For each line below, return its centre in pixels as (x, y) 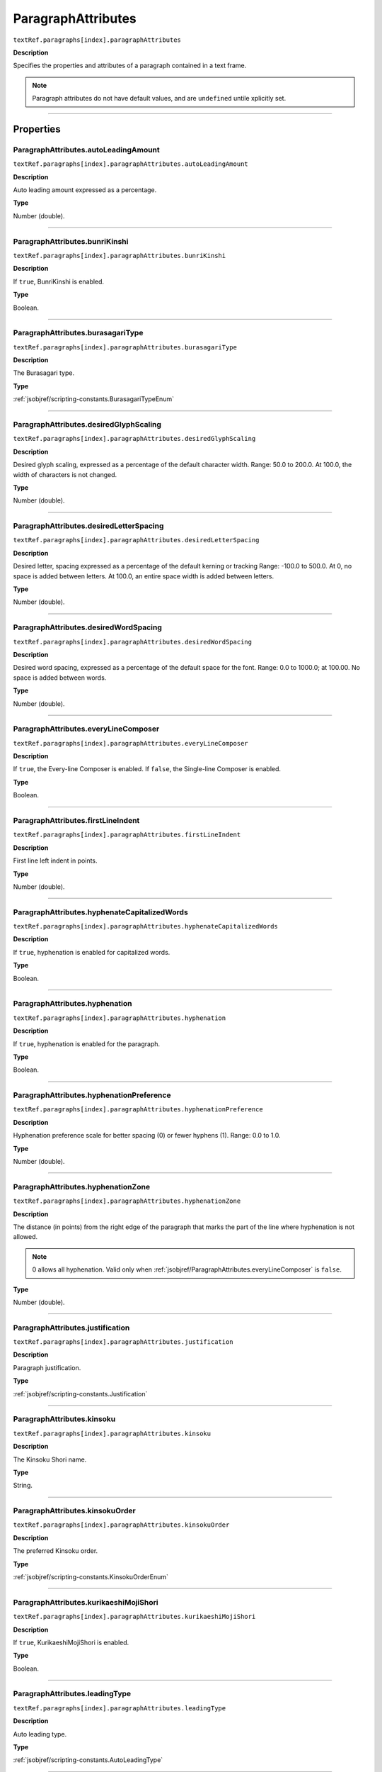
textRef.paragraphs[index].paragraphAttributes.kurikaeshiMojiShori (134, 1617)
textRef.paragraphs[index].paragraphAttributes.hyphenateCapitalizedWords (146, 926)
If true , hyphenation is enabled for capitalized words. (92, 952)
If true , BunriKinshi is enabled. (59, 281)
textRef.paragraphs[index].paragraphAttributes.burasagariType (125, 347)
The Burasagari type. (44, 373)
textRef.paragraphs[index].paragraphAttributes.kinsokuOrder (121, 1525)
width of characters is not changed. (65, 474)
